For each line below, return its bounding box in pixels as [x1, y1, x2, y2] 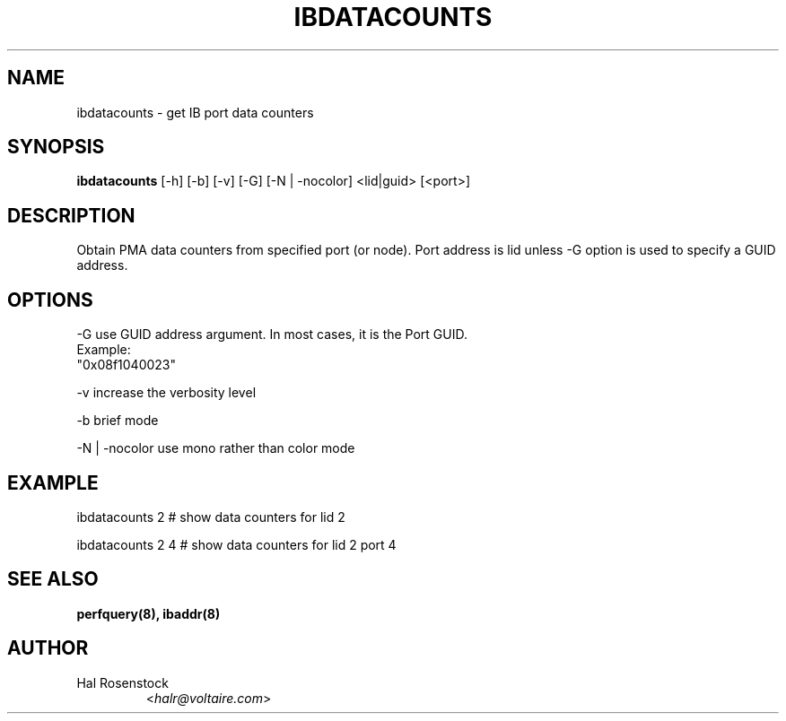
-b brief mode [76, 413, 159, 429]
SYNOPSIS [7, 135, 105, 159]
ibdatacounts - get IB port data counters [76, 104, 314, 120]
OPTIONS [7, 288, 93, 311]
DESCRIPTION [7, 204, 135, 227]
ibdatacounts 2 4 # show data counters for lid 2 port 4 [76, 536, 397, 552]
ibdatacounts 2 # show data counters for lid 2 [76, 508, 345, 525]
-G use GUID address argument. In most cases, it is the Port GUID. [76, 326, 468, 343]
